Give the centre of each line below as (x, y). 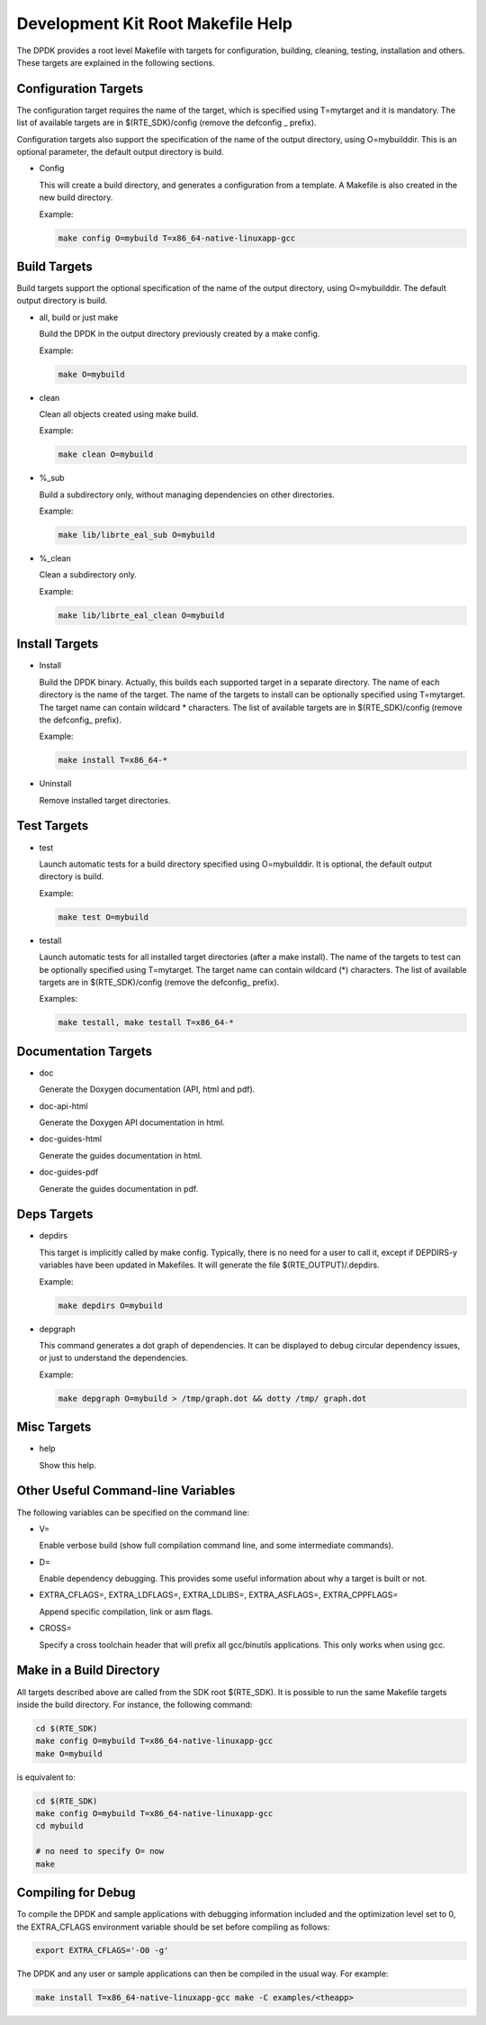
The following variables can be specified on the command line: (133, 1512)
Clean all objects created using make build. (119, 413)
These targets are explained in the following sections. (116, 62)
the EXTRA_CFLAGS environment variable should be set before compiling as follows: (173, 1927)
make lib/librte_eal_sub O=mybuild (136, 535)
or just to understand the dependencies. (113, 1358)
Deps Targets (55, 1215)
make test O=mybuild (103, 917)
